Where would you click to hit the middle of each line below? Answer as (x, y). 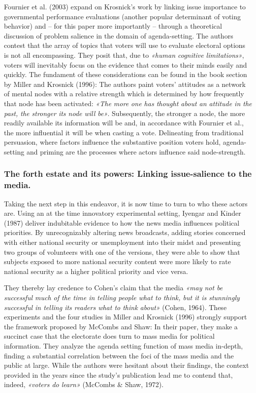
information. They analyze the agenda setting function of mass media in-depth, (124, 345)
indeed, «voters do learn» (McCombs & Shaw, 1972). (84, 384)
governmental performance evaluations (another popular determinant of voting (123, 16)
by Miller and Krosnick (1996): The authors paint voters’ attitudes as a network (125, 84)
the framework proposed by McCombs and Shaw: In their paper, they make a (121, 326)
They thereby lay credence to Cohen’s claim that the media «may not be (113, 288)
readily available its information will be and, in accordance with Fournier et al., (124, 123)
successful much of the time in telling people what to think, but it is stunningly (122, 297)
